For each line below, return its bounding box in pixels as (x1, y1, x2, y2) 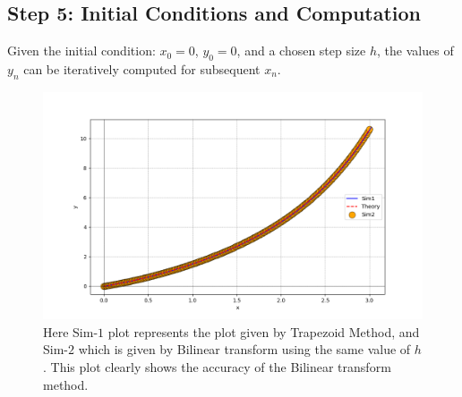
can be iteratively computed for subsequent (23, 60, 261, 78)
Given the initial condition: (7, 41, 156, 60)
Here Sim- (43, 322, 98, 341)
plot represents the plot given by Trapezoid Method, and (107, 322, 420, 341)
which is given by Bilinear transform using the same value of (78, 340, 411, 359)
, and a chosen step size (236, 41, 366, 60)
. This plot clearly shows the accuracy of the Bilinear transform (43, 357, 391, 376)
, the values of (377, 41, 454, 60)
